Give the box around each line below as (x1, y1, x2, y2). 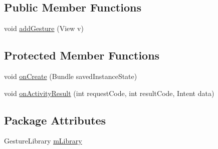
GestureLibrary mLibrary (4, 135, 82, 146)
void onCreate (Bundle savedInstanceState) (4, 71, 137, 81)
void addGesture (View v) (4, 23, 84, 33)
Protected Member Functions (4, 47, 160, 63)
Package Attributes (4, 112, 106, 127)
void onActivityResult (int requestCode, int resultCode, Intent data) (4, 87, 214, 98)
